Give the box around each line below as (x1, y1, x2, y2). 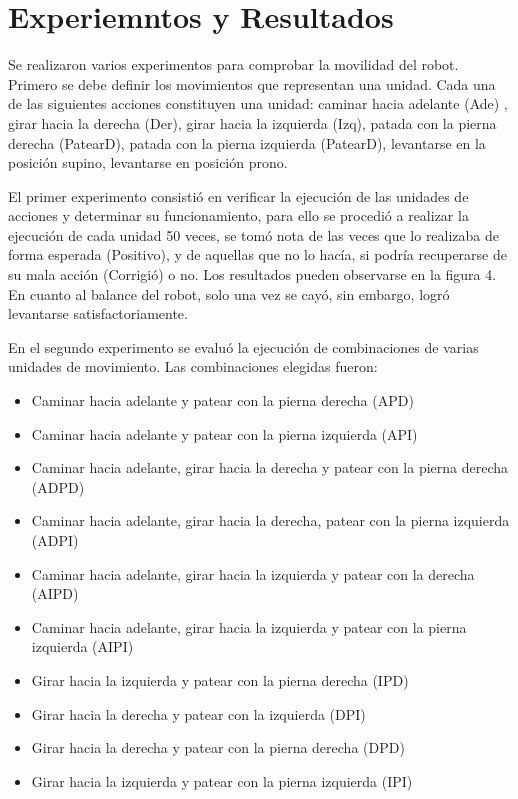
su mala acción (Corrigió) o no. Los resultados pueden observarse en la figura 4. (8, 264, 497, 285)
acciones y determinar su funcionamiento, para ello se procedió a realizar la (8, 205, 469, 226)
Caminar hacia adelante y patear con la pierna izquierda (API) (31, 423, 418, 444)
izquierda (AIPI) (31, 636, 134, 657)
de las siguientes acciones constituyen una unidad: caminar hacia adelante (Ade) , (8, 93, 508, 114)
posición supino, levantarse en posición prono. (8, 152, 288, 173)
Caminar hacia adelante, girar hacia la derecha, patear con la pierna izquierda (31, 510, 510, 531)
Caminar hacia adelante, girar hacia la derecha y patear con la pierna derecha (31, 457, 509, 478)
